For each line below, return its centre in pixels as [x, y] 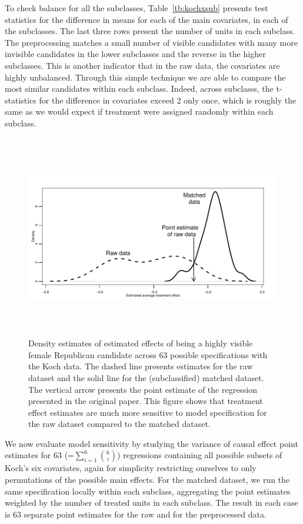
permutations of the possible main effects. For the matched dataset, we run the [147, 480]
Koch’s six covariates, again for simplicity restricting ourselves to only [131, 468]
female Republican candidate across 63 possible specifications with [148, 354]
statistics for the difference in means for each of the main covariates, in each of [146, 19]
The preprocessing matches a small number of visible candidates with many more [151, 42]
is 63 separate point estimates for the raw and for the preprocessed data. [136, 514]
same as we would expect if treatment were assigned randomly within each [139, 111]
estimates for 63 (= [40, 455]
